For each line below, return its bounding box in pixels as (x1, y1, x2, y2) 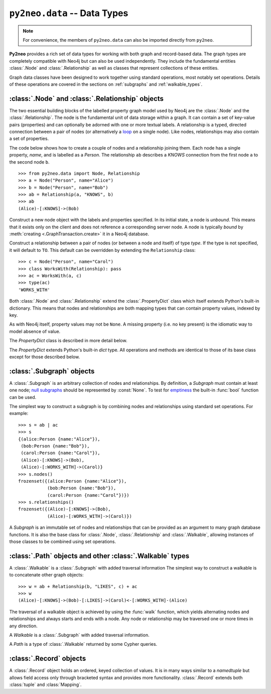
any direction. (9, 623, 38, 629)
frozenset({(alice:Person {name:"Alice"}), (18, 478, 127, 484)
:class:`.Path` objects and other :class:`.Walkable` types (9, 551, 190, 560)
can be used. (9, 394, 37, 400)
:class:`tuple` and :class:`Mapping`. (9, 681, 82, 687)
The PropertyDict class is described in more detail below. (9, 338, 127, 344)
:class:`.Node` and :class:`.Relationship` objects (9, 94, 164, 103)
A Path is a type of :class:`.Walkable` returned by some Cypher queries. (9, 641, 158, 647)
